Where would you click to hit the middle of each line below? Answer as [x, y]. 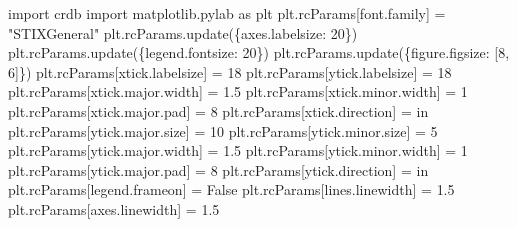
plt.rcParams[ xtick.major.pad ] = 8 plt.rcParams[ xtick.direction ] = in [218, 110]
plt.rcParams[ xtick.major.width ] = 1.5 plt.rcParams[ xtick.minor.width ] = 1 [238, 91]
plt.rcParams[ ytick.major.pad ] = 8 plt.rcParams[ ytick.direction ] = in [218, 169]
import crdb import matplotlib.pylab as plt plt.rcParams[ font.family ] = [227, 13]
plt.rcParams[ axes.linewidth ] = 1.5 [114, 208]
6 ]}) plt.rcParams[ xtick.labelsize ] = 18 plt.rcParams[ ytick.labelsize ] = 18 [230, 71]
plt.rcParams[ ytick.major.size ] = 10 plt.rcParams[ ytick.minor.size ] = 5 [223, 130]
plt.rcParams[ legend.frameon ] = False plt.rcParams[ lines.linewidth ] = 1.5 [231, 189]
